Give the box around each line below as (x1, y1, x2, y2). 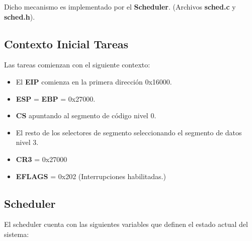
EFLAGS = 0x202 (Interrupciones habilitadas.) (16, 171, 166, 181)
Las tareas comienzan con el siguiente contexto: (4, 59, 150, 70)
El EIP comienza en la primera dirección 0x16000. (16, 76, 172, 87)
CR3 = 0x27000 (16, 153, 67, 164)
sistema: (4, 228, 29, 239)
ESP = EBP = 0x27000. (16, 93, 96, 104)
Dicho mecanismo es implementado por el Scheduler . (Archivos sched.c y (4, 2, 236, 12)
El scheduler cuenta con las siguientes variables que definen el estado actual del (4, 219, 248, 229)
